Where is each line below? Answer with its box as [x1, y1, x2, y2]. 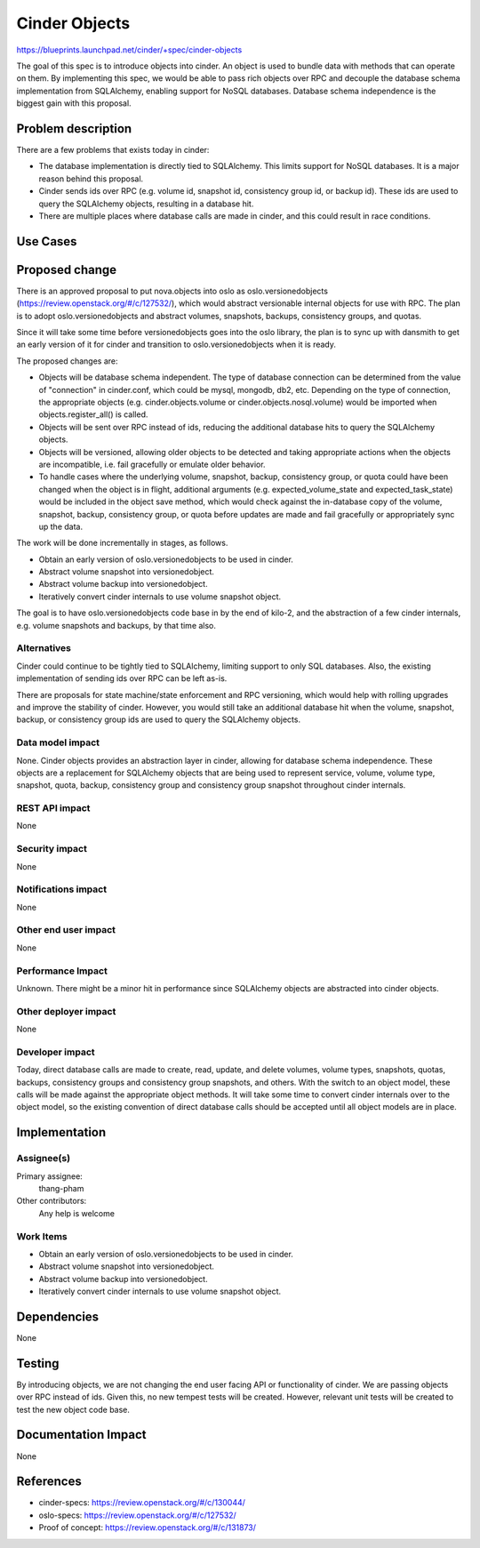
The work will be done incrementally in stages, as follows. [16, 538, 228, 549]
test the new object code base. [16, 1404, 131, 1415]
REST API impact [16, 802, 91, 814]
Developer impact [16, 1046, 95, 1058]
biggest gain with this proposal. [16, 98, 132, 108]
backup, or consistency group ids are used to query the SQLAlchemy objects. [16, 714, 301, 725]
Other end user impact [16, 924, 116, 936]
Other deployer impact [16, 1005, 116, 1017]
